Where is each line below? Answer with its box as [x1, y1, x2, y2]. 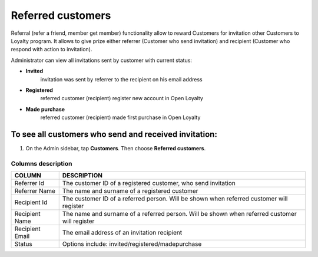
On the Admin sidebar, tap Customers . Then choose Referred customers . [25, 144, 206, 151]
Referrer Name [14, 187, 56, 195]
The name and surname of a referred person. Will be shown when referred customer [62, 210, 297, 218]
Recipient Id [14, 198, 48, 206]
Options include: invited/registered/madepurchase [62, 240, 202, 248]
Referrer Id [14, 179, 44, 187]
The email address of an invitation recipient [62, 229, 183, 237]
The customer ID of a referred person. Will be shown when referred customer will [62, 195, 288, 203]
